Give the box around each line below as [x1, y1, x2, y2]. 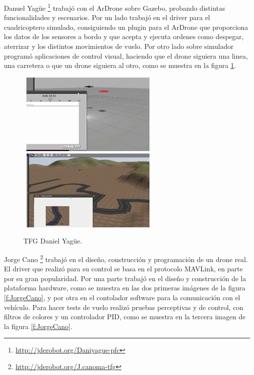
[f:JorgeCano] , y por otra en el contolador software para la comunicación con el [4, 292, 240, 302]
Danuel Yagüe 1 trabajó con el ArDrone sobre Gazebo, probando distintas [4, 1, 225, 13]
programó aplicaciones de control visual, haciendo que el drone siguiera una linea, [4, 50, 248, 61]
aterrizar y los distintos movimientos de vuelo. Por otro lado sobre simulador [4, 41, 233, 51]
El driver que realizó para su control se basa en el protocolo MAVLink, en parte [4, 264, 243, 274]
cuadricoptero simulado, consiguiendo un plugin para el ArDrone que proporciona [4, 22, 248, 32]
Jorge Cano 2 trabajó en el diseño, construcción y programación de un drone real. [4, 252, 248, 264]
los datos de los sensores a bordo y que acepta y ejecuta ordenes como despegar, [4, 31, 244, 42]
